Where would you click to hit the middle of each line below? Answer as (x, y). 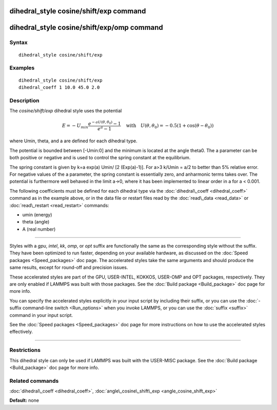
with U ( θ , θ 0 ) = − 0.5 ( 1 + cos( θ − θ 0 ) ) (170, 126)
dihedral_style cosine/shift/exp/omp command (86, 27)
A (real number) (39, 229)
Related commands (34, 381)
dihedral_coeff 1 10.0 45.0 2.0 (59, 87)
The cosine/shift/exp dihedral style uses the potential (66, 111)
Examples (22, 68)
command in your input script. (41, 315)
